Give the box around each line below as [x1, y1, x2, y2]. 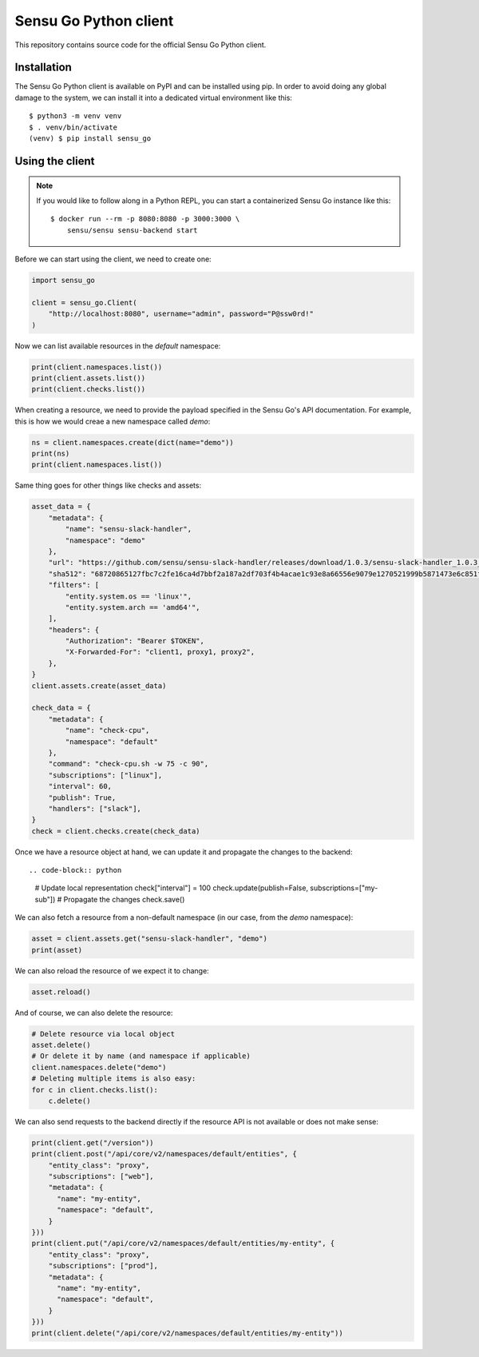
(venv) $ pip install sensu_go [29, 134, 152, 143]
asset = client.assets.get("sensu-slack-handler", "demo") [31, 934, 267, 943]
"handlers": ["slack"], [48, 804, 141, 813]
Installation [14, 61, 72, 74]
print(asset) [31, 945, 83, 954]
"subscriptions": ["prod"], [48, 1261, 159, 1271]
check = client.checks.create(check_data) [31, 826, 200, 835]
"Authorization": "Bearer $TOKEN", [65, 636, 205, 646]
